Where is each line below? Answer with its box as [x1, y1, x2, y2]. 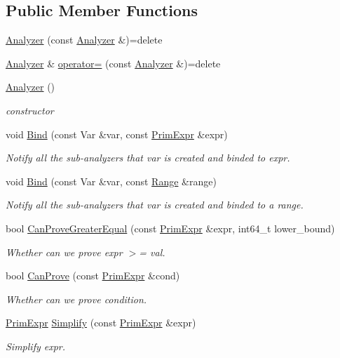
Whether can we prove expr [6, 244, 123, 259]
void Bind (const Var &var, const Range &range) [6, 173, 217, 188]
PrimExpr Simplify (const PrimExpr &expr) [6, 315, 196, 330]
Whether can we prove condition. [6, 291, 147, 306]
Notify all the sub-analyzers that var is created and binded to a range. [6, 197, 304, 212]
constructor [6, 102, 54, 117]
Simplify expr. [6, 338, 66, 353]
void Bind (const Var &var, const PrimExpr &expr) [6, 126, 228, 141]
